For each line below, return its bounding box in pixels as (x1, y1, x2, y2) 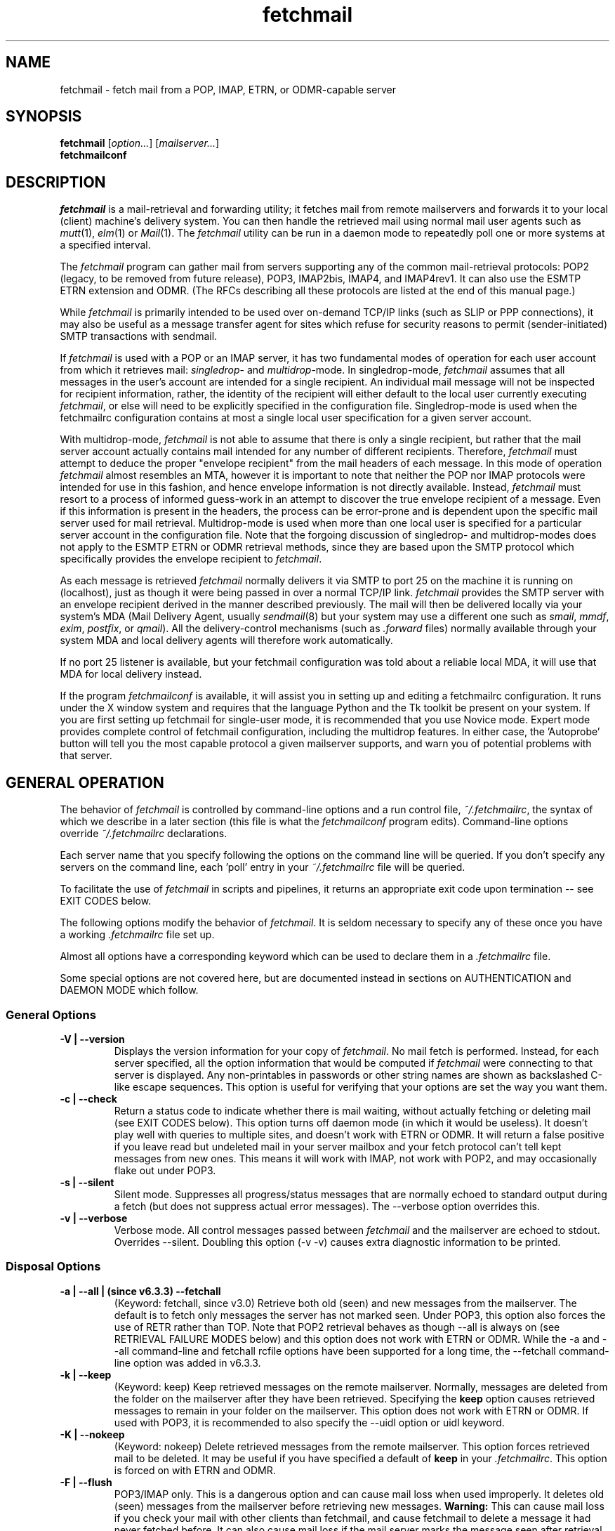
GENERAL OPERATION (6, 773, 164, 791)
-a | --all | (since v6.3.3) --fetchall (60, 1284, 221, 1297)
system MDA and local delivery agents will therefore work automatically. (60, 634, 393, 647)
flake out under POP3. (114, 1164, 216, 1176)
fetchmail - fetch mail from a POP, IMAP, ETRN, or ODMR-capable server (60, 83, 396, 96)
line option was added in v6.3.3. (114, 1356, 261, 1369)
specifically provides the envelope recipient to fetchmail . (60, 553, 322, 565)
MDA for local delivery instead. (60, 668, 202, 681)
